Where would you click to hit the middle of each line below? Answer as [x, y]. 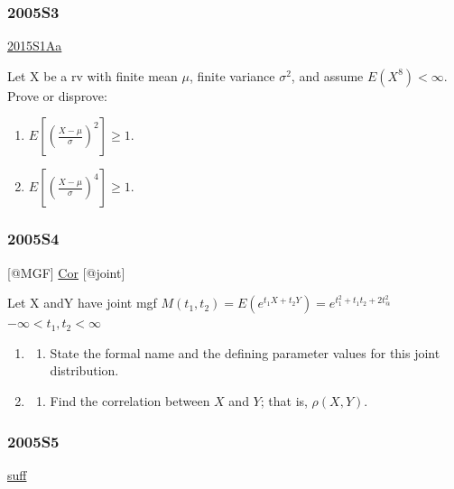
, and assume [327, 75]
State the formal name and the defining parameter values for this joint [245, 352]
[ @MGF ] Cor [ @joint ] [66, 272]
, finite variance [232, 75]
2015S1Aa [35, 46]
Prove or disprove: [57, 95]
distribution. [84, 370]
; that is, [284, 401]
